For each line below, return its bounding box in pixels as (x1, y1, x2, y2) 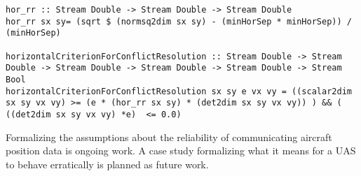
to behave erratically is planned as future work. (6, 156, 209, 171)
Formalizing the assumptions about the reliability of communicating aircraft (6, 129, 332, 144)
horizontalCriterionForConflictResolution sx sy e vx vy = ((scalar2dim (6, 86, 352, 96)
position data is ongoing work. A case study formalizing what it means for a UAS (6, 143, 356, 158)
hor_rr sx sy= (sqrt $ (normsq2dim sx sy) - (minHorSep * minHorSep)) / (6, 16, 352, 27)
